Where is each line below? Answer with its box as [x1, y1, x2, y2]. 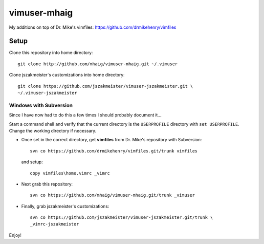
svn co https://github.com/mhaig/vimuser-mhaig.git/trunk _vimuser [30, 192, 195, 198]
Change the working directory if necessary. [9, 128, 97, 133]
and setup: [21, 159, 43, 165]
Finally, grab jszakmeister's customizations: [21, 203, 110, 209]
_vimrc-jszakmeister [30, 222, 79, 227]
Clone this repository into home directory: [9, 50, 93, 56]
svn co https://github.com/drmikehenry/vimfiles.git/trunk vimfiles [30, 148, 198, 153]
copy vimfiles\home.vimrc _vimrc [30, 170, 110, 176]
